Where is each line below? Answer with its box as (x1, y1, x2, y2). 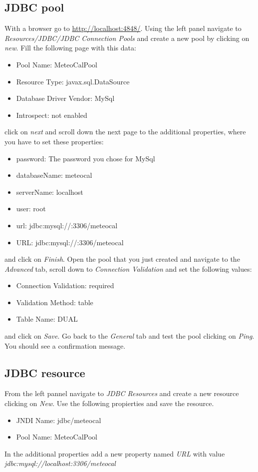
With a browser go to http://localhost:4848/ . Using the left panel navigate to (4, 23, 242, 33)
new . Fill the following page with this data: (4, 42, 136, 53)
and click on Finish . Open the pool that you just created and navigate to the (4, 254, 240, 264)
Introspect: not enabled (16, 109, 87, 120)
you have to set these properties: (4, 136, 104, 146)
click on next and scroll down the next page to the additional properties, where (4, 126, 246, 137)
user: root (16, 203, 46, 214)
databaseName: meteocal (16, 170, 92, 180)
